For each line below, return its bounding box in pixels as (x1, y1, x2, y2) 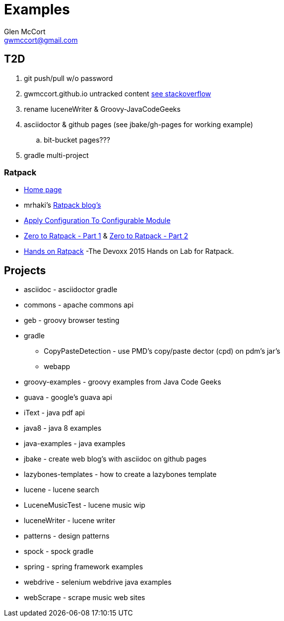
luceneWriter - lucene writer (24, 516, 116, 525)
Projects (4, 264, 46, 277)
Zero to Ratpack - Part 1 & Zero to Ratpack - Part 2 (24, 232, 188, 240)
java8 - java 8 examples (24, 424, 102, 433)
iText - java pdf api (24, 408, 85, 417)
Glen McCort (4, 27, 46, 36)
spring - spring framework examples (24, 562, 143, 571)
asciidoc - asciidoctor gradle (24, 285, 118, 294)
